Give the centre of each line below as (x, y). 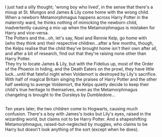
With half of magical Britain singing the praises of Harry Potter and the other (81, 79)
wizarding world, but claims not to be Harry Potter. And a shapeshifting (76, 119)
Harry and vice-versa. (27, 33)
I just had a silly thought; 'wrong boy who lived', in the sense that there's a (79, 7)
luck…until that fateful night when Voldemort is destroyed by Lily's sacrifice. (81, 74)
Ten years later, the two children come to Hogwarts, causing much (72, 109)
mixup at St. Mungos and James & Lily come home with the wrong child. (77, 12)
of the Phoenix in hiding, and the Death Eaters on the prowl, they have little (80, 69)
